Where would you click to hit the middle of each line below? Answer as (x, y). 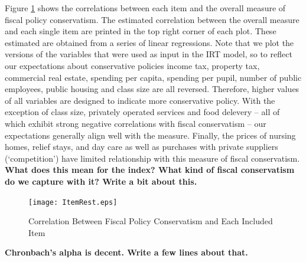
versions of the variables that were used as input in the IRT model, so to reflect (149, 54)
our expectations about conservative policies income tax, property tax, (132, 65)
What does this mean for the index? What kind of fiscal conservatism (150, 170)
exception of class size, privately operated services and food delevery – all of (142, 112)
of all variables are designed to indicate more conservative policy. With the (140, 100)
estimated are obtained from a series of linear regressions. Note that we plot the (149, 42)
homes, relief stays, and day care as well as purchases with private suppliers (141, 147)
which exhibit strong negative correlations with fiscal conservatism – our (136, 123)
